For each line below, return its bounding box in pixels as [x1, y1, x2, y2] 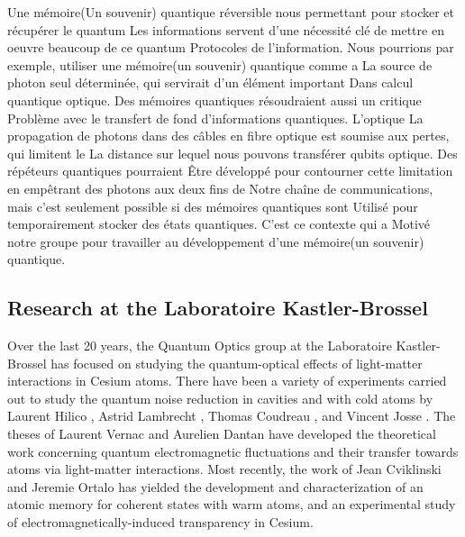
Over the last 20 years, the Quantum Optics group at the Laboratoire [7, 336, 392, 355]
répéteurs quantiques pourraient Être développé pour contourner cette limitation [7, 161, 453, 180]
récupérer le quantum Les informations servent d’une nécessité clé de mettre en [7, 20, 444, 39]
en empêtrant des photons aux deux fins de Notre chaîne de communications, [7, 178, 433, 197]
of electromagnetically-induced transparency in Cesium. [7, 513, 314, 532]
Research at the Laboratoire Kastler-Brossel [7, 294, 428, 322]
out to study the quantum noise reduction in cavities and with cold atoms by [7, 388, 433, 407]
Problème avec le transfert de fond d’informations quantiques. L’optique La [7, 108, 424, 127]
